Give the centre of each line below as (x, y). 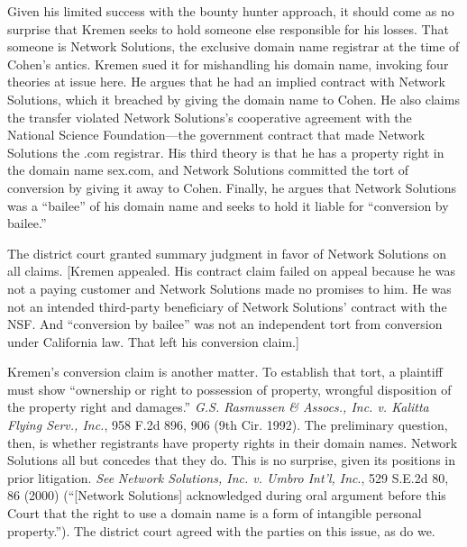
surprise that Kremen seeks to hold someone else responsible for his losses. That (228, 28)
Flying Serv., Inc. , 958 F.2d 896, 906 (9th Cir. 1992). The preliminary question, (228, 425)
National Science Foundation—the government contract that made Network (216, 135)
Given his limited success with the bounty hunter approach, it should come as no (231, 11)
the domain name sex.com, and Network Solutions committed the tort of (208, 170)
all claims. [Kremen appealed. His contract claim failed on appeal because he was (231, 271)
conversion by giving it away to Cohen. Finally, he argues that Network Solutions (232, 187)
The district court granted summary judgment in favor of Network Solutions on (227, 253)
